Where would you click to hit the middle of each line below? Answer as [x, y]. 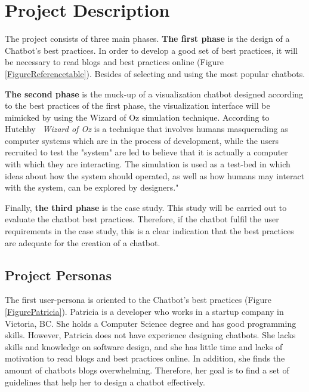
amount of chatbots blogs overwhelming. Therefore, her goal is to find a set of [147, 370]
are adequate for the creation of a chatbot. [83, 242]
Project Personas [58, 275]
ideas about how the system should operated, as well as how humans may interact [155, 175]
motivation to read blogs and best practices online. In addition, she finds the [145, 358]
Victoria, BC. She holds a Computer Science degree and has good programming [151, 323]
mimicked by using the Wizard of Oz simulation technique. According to [137, 117]
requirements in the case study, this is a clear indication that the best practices [149, 231]
